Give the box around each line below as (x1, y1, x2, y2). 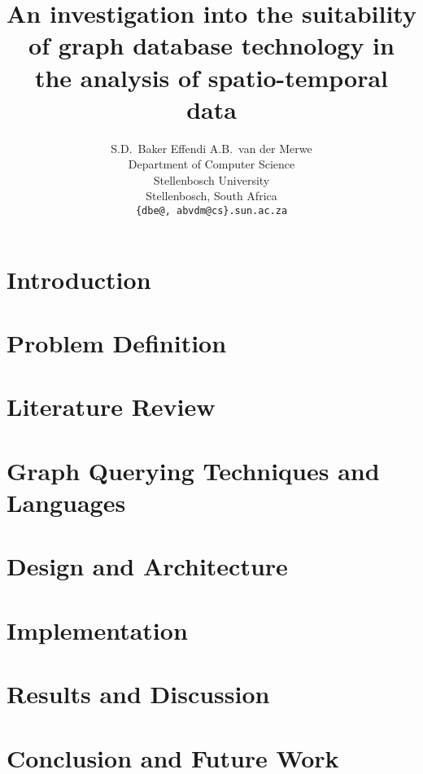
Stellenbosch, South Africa (146, 187, 277, 204)
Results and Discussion (7, 677, 270, 711)
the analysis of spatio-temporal (34, 60, 389, 94)
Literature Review (7, 390, 216, 423)
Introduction (7, 262, 151, 295)
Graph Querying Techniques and (7, 453, 380, 487)
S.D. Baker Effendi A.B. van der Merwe (111, 139, 312, 156)
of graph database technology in (28, 28, 395, 62)
